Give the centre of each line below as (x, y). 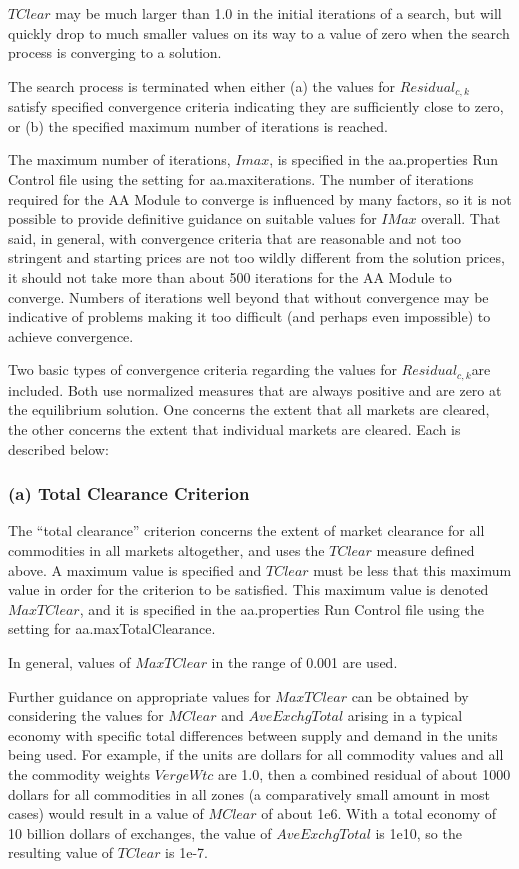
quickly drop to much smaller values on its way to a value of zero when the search (259, 32)
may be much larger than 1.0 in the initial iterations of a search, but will (278, 13)
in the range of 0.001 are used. (304, 661)
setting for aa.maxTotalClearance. (112, 628)
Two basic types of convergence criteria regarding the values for (202, 369)
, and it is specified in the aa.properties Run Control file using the (281, 608)
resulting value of (61, 852)
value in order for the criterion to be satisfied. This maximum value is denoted (248, 589)
